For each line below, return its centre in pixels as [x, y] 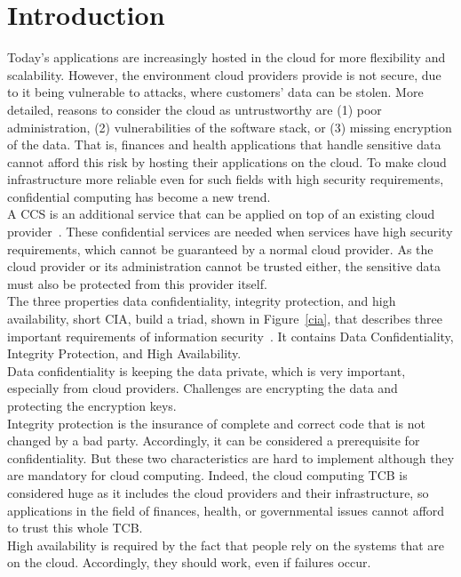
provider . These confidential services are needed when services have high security [230, 232]
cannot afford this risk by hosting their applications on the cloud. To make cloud [227, 161]
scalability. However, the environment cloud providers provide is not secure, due [224, 74]
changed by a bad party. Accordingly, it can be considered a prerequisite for [214, 441]
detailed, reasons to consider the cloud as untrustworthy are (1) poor [195, 109]
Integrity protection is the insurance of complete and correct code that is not [216, 423]
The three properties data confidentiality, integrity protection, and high [202, 301]
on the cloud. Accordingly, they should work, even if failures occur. [189, 562]
